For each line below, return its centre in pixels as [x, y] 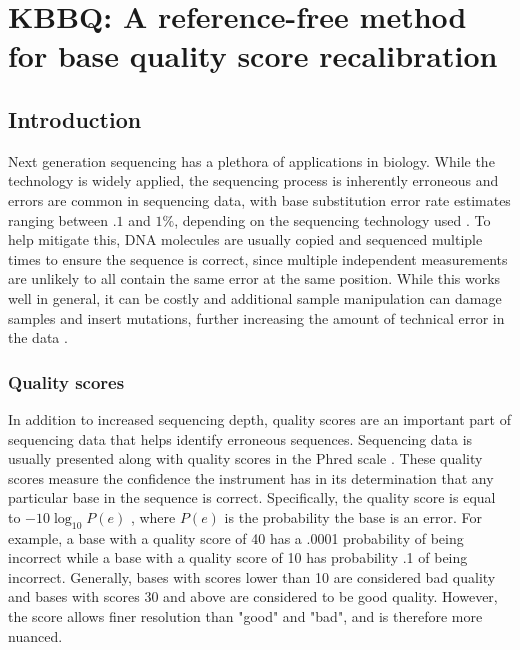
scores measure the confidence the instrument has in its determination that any [251, 477]
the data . [38, 337]
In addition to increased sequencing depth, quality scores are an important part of [259, 418]
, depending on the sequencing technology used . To [332, 219]
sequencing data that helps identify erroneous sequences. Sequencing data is [240, 438]
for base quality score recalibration [253, 55]
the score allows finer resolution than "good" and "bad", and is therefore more [245, 616]
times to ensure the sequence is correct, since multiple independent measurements [258, 258]
